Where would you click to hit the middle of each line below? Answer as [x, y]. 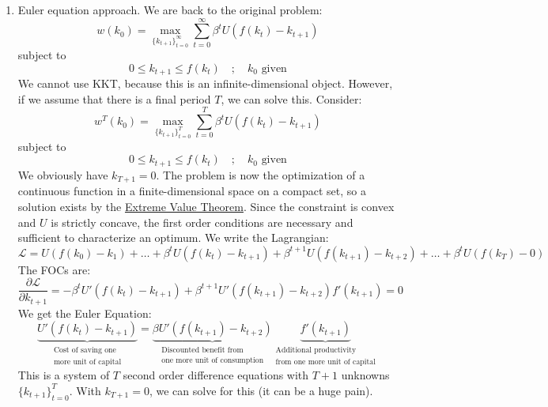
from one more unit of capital [325, 362]
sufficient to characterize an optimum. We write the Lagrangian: [173, 237]
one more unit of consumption [213, 360]
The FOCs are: [54, 269]
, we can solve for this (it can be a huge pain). [261, 390]
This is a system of [64, 375]
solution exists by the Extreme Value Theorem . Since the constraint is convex [206, 206]
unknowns [365, 375]
